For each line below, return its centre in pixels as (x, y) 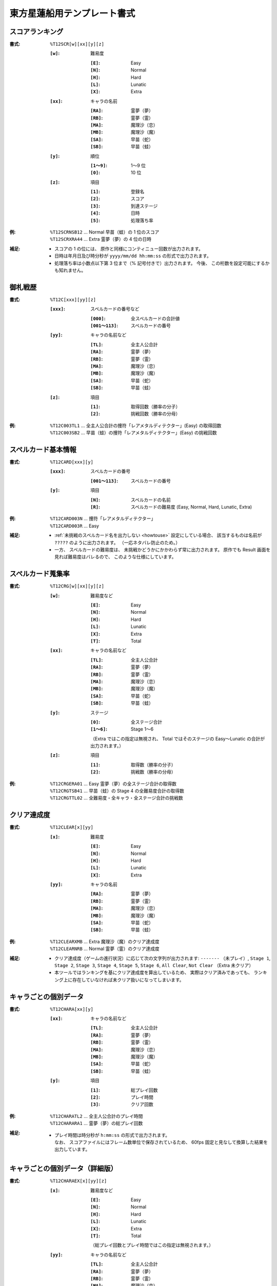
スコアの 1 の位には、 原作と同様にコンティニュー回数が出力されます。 (129, 248)
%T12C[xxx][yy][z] (73, 299)
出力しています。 (72, 1149)
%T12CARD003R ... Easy (75, 526)
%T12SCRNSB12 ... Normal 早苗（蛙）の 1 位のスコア (105, 232)
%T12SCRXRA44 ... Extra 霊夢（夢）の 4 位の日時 (101, 239)
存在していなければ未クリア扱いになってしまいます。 (128, 979)
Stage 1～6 (142, 729)
